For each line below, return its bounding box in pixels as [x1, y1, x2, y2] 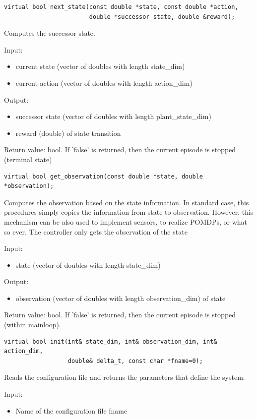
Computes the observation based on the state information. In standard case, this [4, 197, 249, 207]
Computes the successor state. [4, 28, 95, 38]
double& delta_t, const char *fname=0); [67, 357, 203, 364]
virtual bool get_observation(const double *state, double [4, 173, 203, 180]
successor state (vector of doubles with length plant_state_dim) [15, 111, 211, 121]
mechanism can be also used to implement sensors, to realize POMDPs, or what [4, 216, 248, 227]
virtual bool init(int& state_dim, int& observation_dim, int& [4, 338, 217, 345]
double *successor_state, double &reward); [89, 13, 235, 20]
